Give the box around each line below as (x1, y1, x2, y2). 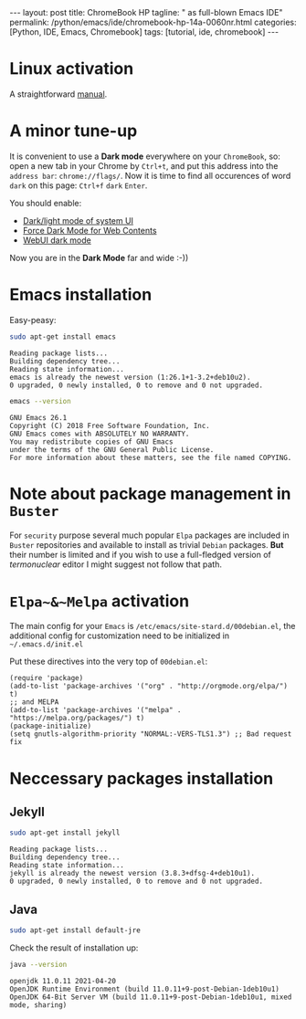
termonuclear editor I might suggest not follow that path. (9, 559, 222, 570)
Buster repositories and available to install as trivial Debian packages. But (9, 539, 284, 550)
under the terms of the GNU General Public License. (9, 445, 215, 454)
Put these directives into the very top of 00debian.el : (9, 656, 208, 667)
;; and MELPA (9, 698, 59, 707)
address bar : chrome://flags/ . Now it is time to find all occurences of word (9, 170, 291, 181)
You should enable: (9, 197, 82, 208)
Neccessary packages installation (9, 768, 274, 789)
